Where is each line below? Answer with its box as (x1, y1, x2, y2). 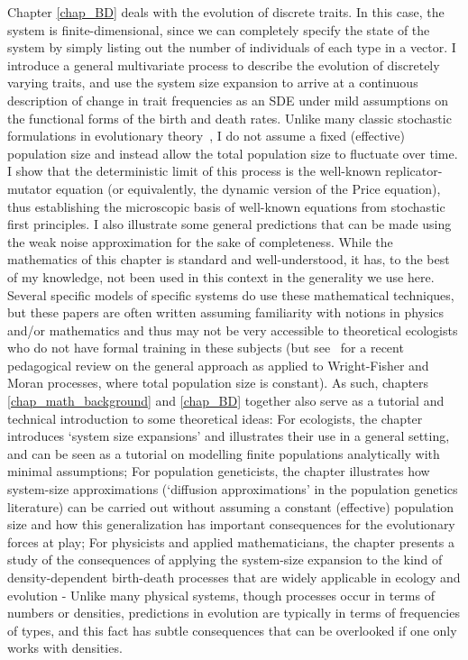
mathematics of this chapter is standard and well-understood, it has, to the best (7, 250, 450, 269)
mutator (7, 179, 52, 197)
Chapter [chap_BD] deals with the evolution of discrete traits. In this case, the (7, 3, 445, 21)
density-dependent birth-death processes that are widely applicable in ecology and (7, 568, 461, 586)
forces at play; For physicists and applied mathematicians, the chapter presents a (7, 532, 454, 551)
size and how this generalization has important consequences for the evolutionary (7, 515, 455, 534)
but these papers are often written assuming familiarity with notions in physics (7, 303, 445, 322)
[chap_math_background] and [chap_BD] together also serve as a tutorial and (7, 391, 445, 410)
